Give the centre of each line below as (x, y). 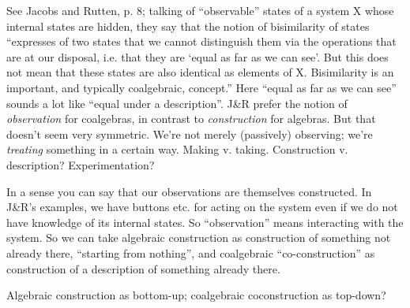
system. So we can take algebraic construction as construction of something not (199, 237)
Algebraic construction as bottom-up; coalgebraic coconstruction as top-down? (196, 295)
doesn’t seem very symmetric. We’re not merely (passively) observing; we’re (190, 134)
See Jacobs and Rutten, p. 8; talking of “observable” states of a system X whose (200, 10)
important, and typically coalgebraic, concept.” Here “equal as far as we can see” (201, 87)
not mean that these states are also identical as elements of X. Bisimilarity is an (200, 72)
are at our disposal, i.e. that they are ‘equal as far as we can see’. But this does (197, 56)
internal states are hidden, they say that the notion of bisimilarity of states (188, 26)
